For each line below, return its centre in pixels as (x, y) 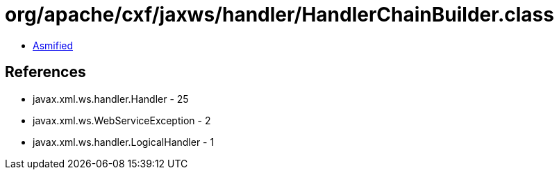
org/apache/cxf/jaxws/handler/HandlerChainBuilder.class (279, 15)
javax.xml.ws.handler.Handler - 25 (111, 99)
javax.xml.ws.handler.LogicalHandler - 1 (124, 142)
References (45, 72)
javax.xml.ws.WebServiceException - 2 (122, 120)
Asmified (53, 45)
